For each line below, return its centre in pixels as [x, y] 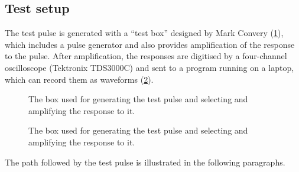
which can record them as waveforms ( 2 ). [79, 79]
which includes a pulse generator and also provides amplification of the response [150, 44]
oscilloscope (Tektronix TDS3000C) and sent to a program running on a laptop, [149, 67]
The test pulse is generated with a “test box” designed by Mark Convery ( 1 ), [144, 33]
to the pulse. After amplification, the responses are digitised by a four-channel [146, 56]
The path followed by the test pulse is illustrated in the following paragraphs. [145, 162]
